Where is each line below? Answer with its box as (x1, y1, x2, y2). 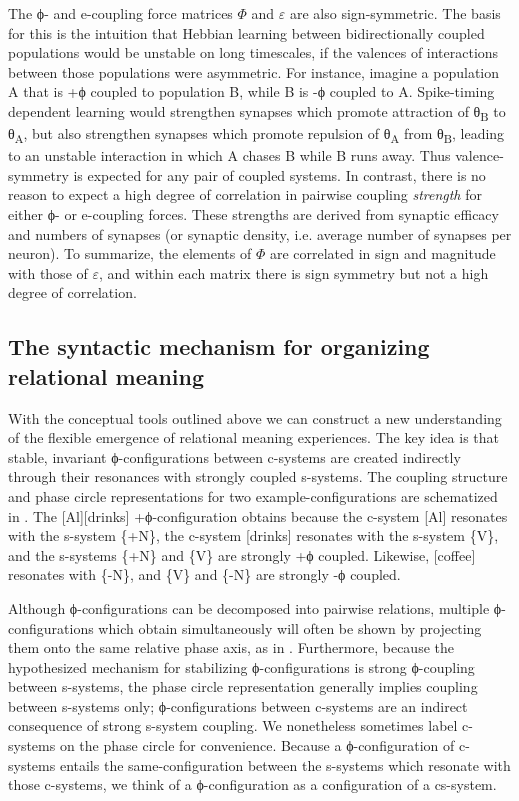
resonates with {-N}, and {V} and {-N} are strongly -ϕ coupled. (8, 564, 401, 585)
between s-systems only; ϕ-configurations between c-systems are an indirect (8, 695, 468, 716)
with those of (8, 262, 88, 283)
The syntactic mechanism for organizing (8, 331, 430, 362)
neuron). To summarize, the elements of (8, 243, 252, 264)
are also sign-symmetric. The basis (290, 3, 501, 23)
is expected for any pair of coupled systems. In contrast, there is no (73, 164, 486, 185)
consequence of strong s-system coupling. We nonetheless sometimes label (8, 715, 458, 736)
